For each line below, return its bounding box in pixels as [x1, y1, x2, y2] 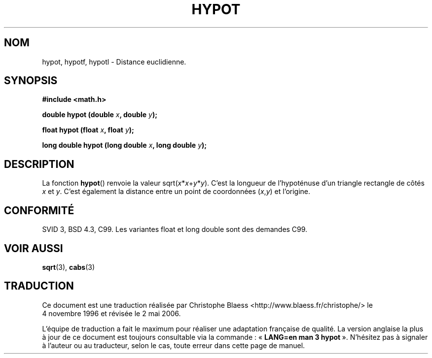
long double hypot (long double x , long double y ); [42, 141, 207, 150]
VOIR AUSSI [4, 242, 63, 255]
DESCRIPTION [4, 158, 74, 170]
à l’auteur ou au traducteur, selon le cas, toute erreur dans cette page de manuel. [42, 341, 305, 350]
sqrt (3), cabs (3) [42, 262, 95, 271]
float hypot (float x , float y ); [42, 126, 134, 134]
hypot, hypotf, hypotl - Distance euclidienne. [42, 57, 186, 66]
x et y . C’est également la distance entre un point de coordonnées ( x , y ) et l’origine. [42, 187, 311, 196]
